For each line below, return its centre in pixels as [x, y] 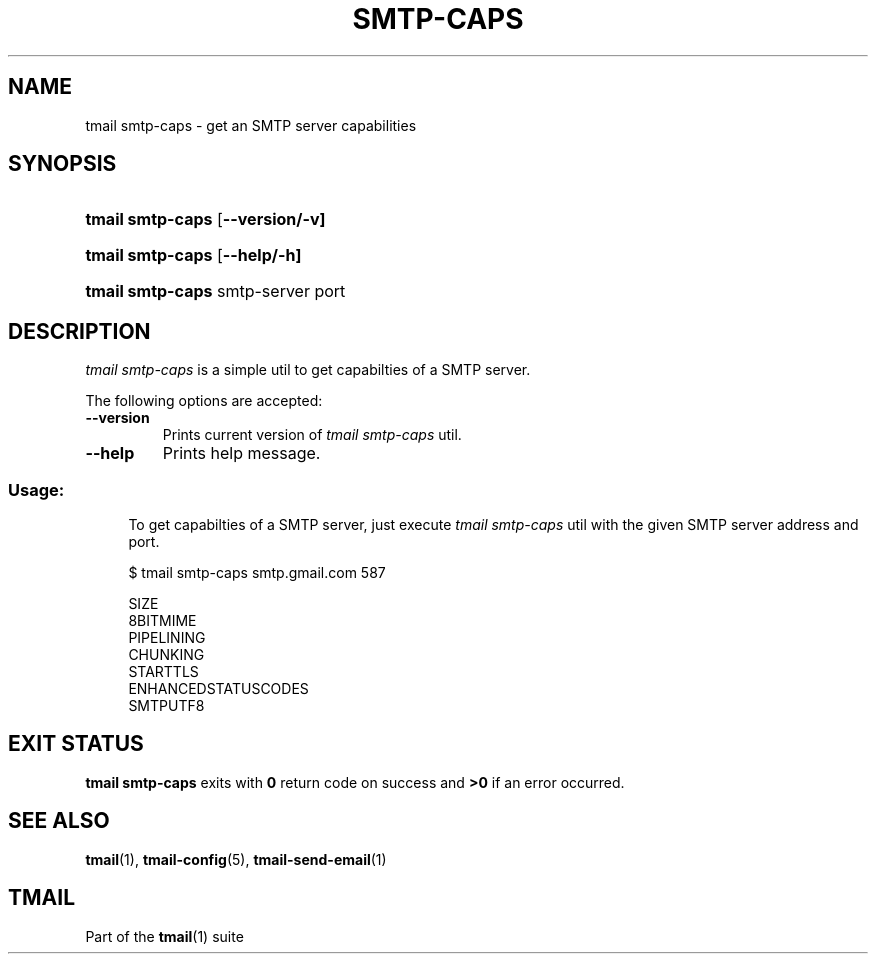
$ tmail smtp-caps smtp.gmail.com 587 [257, 573]
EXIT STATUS [76, 744]
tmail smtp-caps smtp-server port [215, 291]
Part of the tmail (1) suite [164, 936]
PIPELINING [167, 638]
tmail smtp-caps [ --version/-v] [205, 219]
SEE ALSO [59, 821]
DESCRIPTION [79, 331]
